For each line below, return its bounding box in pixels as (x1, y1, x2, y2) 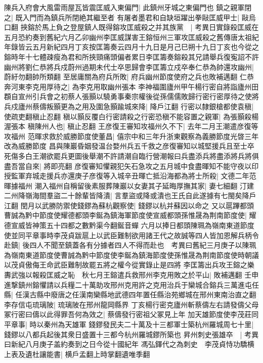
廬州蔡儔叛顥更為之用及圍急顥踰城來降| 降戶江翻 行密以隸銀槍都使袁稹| (18, 101, 254, 111)
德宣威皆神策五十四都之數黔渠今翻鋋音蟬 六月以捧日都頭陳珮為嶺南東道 (4, 220, 240, 231)
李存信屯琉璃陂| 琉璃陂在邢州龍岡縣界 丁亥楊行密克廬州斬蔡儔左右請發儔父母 (4, 299, 259, 309)
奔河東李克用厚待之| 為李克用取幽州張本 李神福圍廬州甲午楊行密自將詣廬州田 (4, 81, 259, 92)
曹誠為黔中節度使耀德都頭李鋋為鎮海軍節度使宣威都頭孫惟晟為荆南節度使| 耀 (4, 210, 256, 220)
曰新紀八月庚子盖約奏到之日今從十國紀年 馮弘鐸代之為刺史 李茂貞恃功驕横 (4, 339, 254, 349)
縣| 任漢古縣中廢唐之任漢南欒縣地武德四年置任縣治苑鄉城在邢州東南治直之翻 (4, 289, 256, 300)
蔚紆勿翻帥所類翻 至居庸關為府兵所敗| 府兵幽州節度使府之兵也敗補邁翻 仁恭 (4, 71, 254, 82)
